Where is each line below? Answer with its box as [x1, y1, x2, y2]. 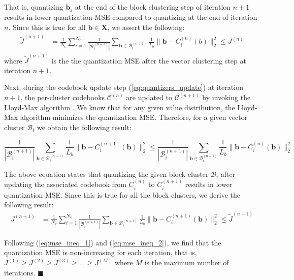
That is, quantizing [4, 2, 63, 12]
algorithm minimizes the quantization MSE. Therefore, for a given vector [20, 112, 248, 122]
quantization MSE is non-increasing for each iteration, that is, [4, 247, 197, 258]
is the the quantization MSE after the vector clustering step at [51, 55, 246, 66]
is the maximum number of [144, 257, 229, 268]
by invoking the [202, 92, 251, 103]
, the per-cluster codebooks [20, 92, 105, 103]
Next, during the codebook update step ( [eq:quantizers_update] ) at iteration [4, 82, 243, 92]
